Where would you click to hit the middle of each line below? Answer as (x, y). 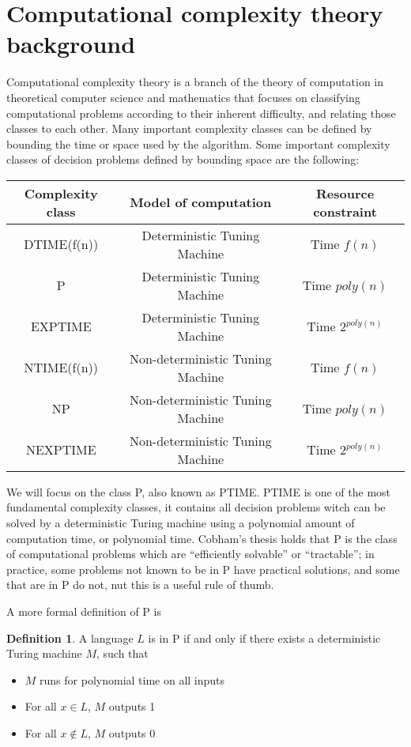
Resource (345, 193)
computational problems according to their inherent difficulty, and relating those (201, 113)
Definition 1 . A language (70, 638)
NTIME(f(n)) (61, 368)
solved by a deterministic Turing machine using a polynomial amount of (181, 523)
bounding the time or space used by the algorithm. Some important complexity (198, 143)
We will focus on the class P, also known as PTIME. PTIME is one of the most (199, 491)
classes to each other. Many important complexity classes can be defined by (189, 128)
